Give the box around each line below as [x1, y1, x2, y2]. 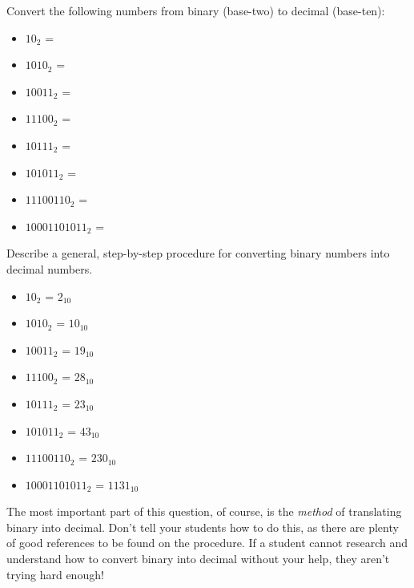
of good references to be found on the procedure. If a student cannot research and [6, 534, 408, 551]
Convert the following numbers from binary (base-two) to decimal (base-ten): [6, 2, 385, 18]
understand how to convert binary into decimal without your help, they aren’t [6, 550, 390, 567]
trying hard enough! [6, 566, 104, 582]
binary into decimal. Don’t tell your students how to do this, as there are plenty [6, 518, 399, 535]
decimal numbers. [6, 260, 93, 277]
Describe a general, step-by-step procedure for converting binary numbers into [6, 245, 390, 262]
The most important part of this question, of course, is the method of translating [6, 503, 402, 520]
